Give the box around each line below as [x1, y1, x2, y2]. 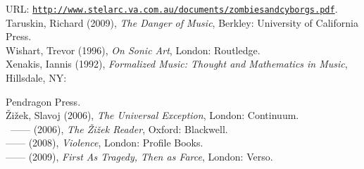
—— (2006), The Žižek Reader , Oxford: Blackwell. [10, 121, 228, 136]
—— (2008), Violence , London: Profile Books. [6, 135, 203, 150]
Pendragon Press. [6, 94, 81, 108]
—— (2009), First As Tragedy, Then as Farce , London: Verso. [6, 149, 273, 163]
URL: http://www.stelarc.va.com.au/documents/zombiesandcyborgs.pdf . [6, 1, 338, 15]
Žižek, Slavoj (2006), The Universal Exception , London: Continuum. [6, 108, 299, 123]
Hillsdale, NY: [6, 70, 67, 85]
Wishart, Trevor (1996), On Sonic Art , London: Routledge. [6, 42, 261, 57]
